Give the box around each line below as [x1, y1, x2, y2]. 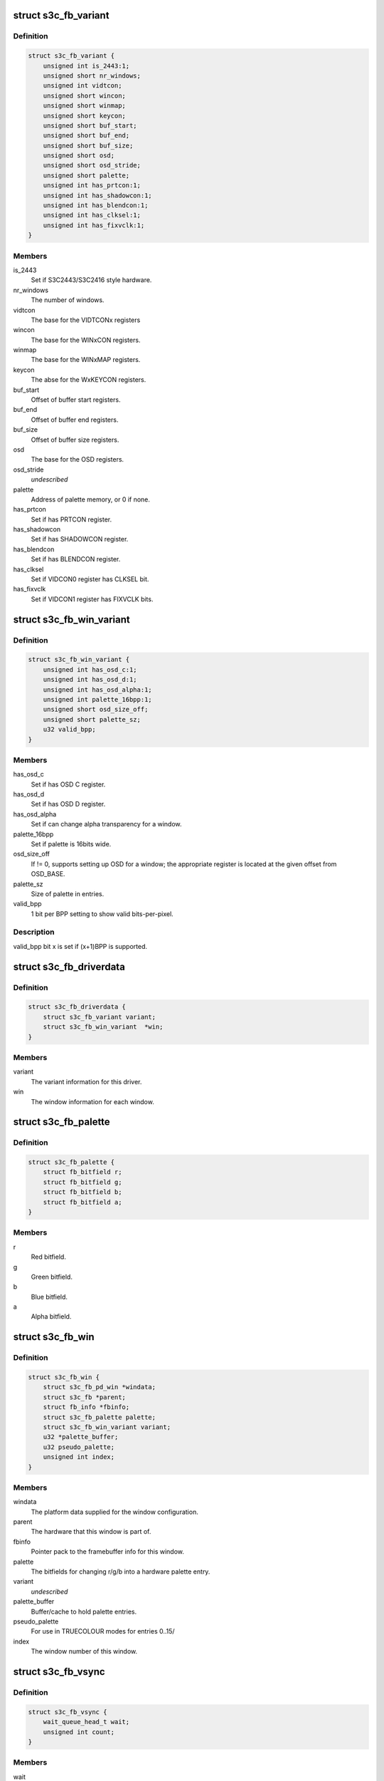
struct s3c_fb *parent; [43, 1393, 126, 1401]
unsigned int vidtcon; [43, 82, 122, 90]
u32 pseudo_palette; [43, 1443, 115, 1451]
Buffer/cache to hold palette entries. [31, 1607, 137, 1616]
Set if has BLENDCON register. [31, 555, 121, 564]
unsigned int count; [43, 1728, 115, 1736]
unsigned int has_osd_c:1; [43, 665, 138, 673]
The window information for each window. [31, 1097, 154, 1106]
